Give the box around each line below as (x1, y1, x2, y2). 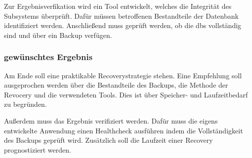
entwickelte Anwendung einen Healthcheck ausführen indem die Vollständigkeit (4, 125, 243, 135)
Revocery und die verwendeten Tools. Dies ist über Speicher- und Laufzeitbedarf (4, 89, 248, 99)
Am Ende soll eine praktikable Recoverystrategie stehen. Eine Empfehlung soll (4, 70, 242, 80)
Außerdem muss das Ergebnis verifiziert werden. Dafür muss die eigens (4, 115, 218, 126)
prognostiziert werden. (4, 144, 71, 155)
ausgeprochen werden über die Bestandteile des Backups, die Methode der (4, 80, 228, 90)
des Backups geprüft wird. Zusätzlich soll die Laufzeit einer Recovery (4, 135, 213, 145)
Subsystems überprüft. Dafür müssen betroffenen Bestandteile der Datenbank (4, 10, 239, 21)
